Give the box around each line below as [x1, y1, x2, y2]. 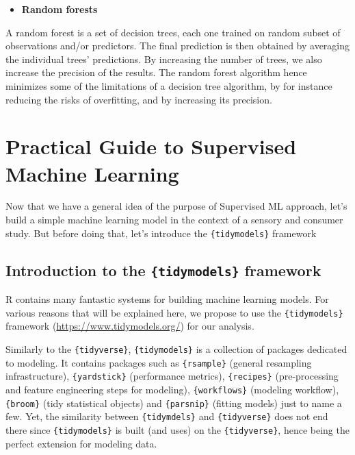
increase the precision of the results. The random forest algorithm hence [5, 65, 307, 79]
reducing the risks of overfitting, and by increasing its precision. [5, 92, 272, 106]
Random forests [21, 2, 98, 16]
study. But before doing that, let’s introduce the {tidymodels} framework [5, 225, 317, 240]
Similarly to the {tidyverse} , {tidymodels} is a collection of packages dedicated [5, 341, 347, 356]
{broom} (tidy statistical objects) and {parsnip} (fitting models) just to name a [5, 395, 342, 410]
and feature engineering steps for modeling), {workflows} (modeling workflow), [5, 382, 339, 396]
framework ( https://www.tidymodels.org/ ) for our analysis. [5, 319, 254, 333]
